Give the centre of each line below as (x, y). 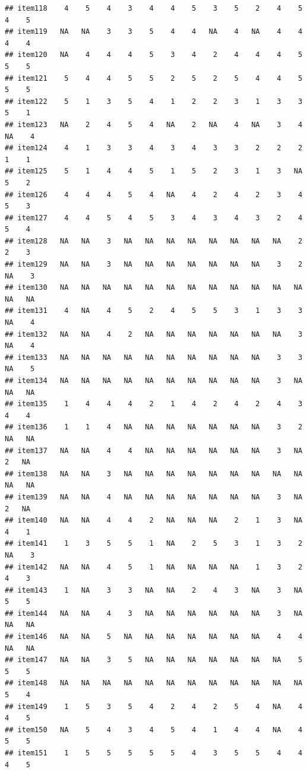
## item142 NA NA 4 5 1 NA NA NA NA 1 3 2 (154, 567)
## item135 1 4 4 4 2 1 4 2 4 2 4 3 (154, 404)
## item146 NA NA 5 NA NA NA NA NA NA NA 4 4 (154, 637)
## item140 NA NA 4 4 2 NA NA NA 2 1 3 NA (154, 521)
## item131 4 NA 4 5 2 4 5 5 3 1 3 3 (154, 311)
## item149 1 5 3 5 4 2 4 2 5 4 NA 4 (154, 706)
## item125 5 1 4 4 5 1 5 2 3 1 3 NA (154, 171)
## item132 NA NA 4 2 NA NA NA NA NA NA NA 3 (154, 334)
